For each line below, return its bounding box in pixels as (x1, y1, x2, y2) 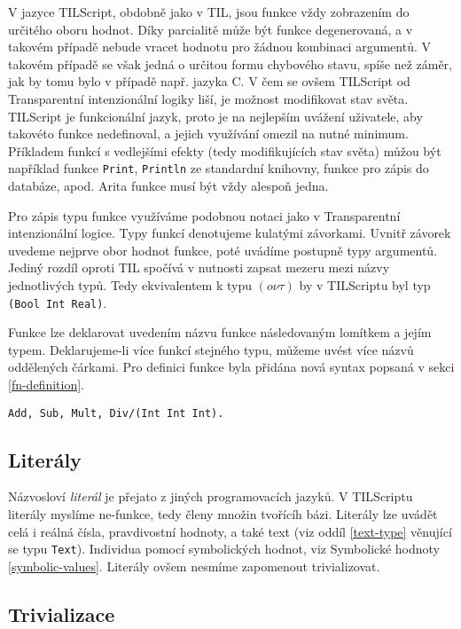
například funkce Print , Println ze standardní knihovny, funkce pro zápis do (8, 159, 429, 177)
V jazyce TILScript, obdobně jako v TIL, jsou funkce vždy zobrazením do (8, 3, 410, 20)
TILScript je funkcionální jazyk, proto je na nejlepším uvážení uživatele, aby (8, 106, 423, 125)
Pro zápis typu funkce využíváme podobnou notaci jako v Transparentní (8, 206, 401, 224)
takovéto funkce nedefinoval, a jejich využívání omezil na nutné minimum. (8, 124, 409, 143)
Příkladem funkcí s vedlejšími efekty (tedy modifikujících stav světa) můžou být (8, 141, 441, 160)
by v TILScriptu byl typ (299, 275, 431, 294)
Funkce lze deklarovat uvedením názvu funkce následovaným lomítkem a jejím (8, 323, 432, 342)
